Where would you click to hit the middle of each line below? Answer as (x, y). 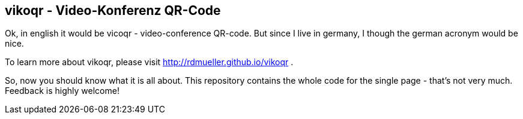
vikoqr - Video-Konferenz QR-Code (113, 10)
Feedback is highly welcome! (62, 91)
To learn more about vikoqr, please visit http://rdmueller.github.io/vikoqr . (149, 62)
